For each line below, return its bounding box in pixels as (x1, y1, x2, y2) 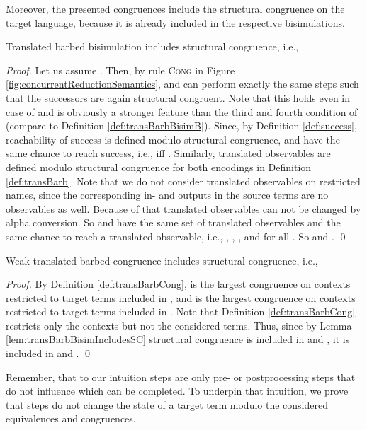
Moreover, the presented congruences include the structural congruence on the (6, 1, 345, 16)
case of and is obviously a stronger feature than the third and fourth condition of (6, 104, 358, 119)
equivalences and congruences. (6, 411, 136, 426)
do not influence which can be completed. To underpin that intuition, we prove (6, 383, 349, 398)
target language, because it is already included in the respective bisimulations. (6, 15, 345, 30)
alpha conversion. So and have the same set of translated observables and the (6, 215, 341, 230)
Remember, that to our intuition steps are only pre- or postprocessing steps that (6, 369, 356, 384)
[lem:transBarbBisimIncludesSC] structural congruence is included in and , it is (6, 332, 350, 347)
